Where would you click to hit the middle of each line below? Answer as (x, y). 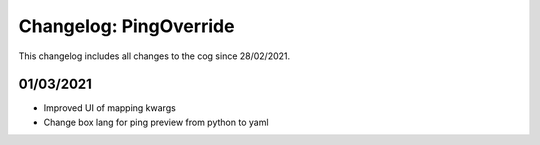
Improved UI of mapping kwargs (110, 108)
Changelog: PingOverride (126, 26)
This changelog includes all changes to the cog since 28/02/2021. (154, 56)
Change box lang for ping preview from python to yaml (156, 122)
